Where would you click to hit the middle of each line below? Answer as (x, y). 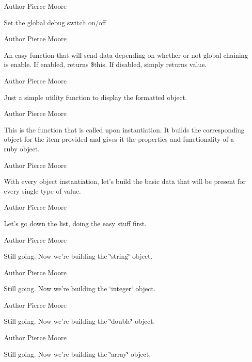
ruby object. (22, 148)
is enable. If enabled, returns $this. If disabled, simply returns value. (105, 64)
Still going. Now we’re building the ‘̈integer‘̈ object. (80, 288)
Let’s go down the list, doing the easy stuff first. (75, 223)
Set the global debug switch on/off (55, 22)
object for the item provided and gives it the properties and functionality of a (119, 139)
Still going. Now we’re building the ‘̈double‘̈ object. (79, 321)
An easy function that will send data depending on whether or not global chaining (126, 55)
